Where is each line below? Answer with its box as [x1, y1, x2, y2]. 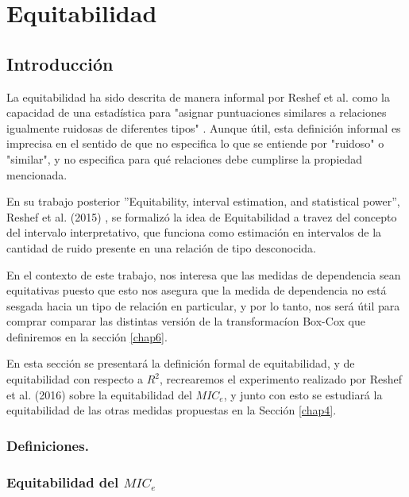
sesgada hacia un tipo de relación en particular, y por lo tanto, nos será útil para [6, 297, 400, 314]
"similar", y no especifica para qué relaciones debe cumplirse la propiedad [6, 150, 363, 167]
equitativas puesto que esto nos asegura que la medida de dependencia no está [6, 282, 387, 299]
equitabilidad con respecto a [6, 371, 144, 387]
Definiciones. [6, 435, 89, 455]
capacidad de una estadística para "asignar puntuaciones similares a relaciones [6, 104, 387, 121]
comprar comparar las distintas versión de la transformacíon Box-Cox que [6, 313, 365, 329]
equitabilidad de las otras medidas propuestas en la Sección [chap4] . [6, 402, 337, 418]
